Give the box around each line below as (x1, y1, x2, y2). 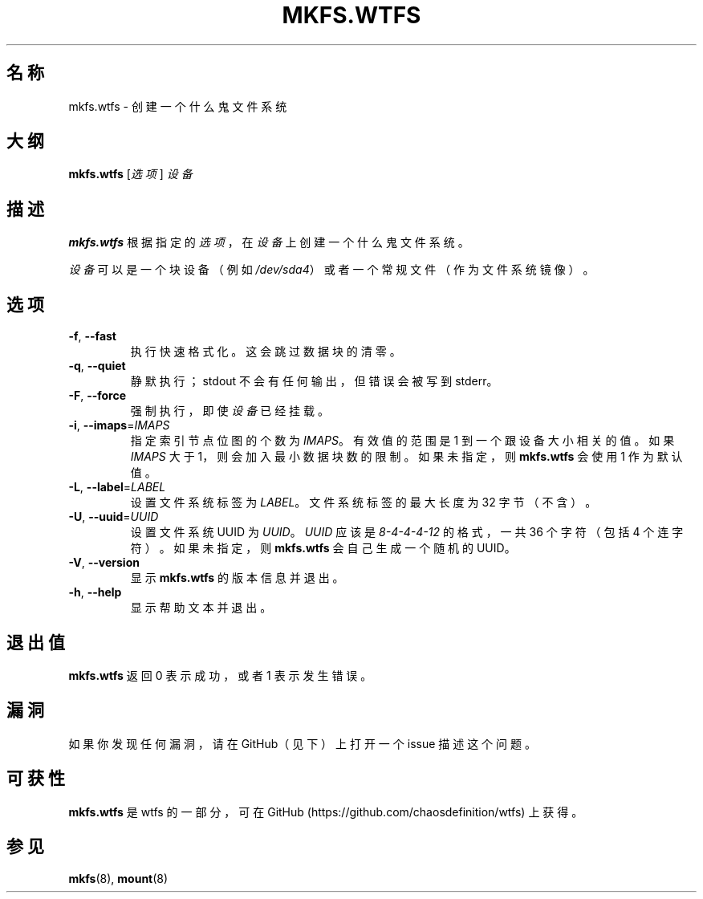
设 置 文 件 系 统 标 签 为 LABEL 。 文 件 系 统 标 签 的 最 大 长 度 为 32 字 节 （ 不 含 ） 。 (130, 495, 597, 510)
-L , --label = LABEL (68, 480, 166, 494)
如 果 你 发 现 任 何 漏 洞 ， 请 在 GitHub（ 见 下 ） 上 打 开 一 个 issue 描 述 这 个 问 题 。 (68, 736, 536, 751)
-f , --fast (68, 329, 116, 344)
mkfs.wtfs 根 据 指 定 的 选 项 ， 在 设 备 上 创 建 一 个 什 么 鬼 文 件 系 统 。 (68, 235, 469, 250)
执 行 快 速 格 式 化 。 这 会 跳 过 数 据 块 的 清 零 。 (130, 344, 401, 359)
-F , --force (68, 388, 127, 403)
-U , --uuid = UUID (68, 510, 159, 524)
